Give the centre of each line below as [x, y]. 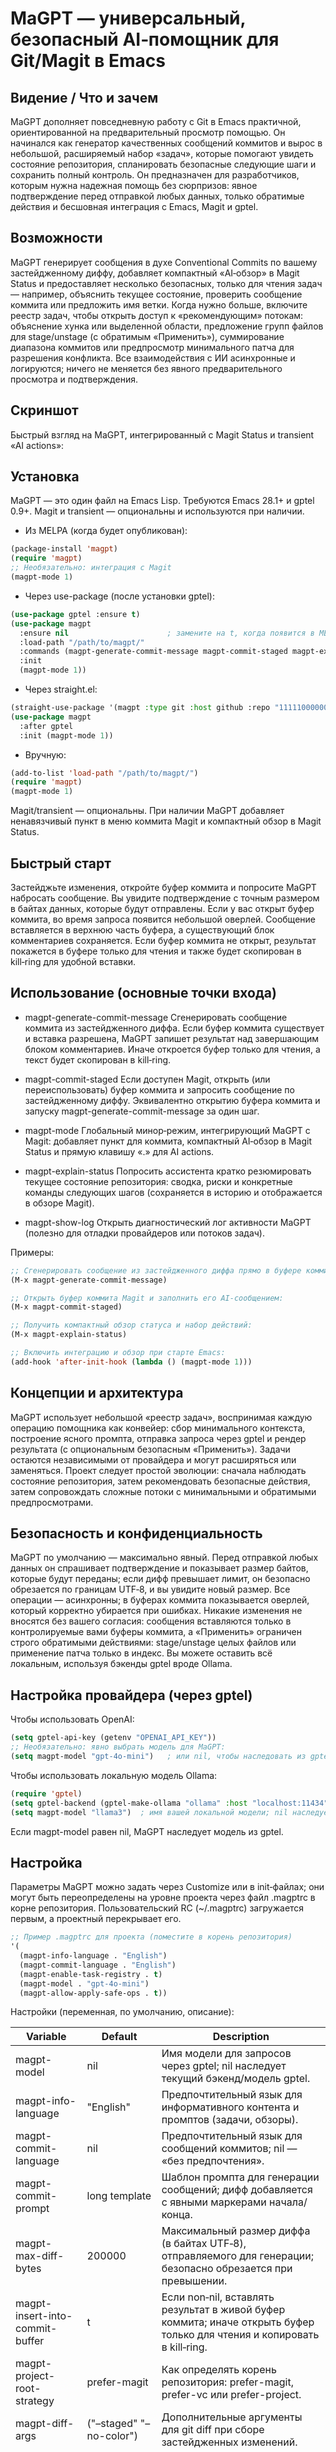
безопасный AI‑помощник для [145, 39]
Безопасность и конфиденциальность [136, 1533]
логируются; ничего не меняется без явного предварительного [146, 368]
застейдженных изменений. [229, 2442]
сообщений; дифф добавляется [237, 2190]
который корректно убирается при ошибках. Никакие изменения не [156, 1611]
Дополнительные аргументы [232, 2417]
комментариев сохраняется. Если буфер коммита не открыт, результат [163, 940]
